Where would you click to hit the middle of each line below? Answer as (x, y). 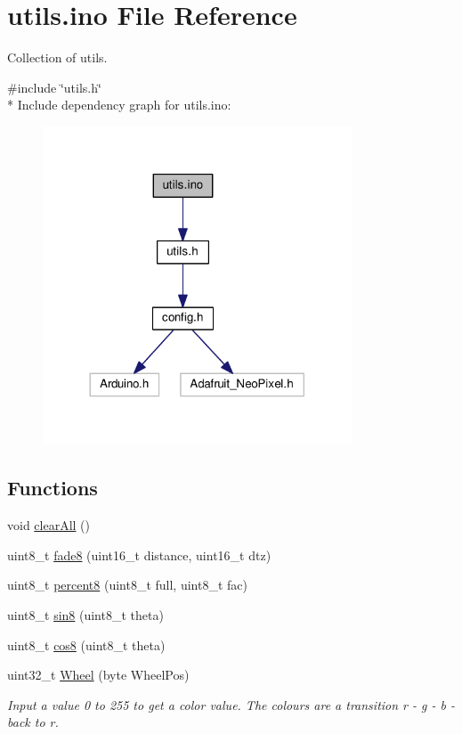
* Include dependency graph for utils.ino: (119, 105)
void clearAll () (49, 525)
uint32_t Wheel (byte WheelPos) (98, 675)
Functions (53, 488)
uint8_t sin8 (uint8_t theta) (85, 615)
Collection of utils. (57, 57)
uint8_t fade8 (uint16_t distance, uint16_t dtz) (139, 555)
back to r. (33, 722)
